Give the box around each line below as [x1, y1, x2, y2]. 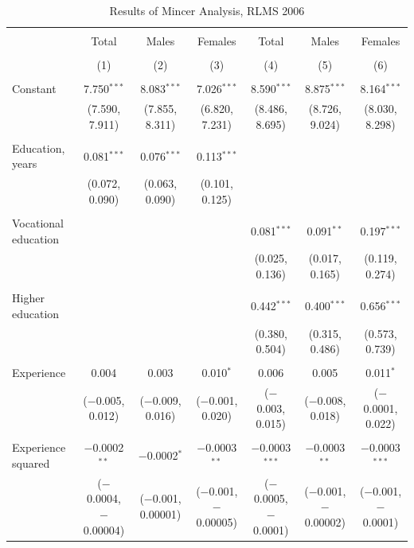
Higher [12, 290, 45, 306]
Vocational [12, 214, 64, 231]
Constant [12, 80, 57, 97]
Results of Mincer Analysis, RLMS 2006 [109, 2, 305, 18]
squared [12, 454, 50, 471]
